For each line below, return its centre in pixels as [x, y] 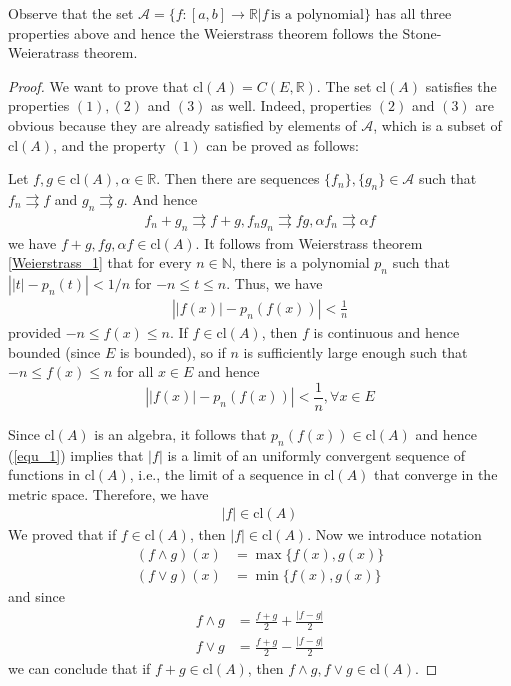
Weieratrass [44, 52]
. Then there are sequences [238, 178]
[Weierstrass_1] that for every [100, 262]
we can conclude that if [79, 668]
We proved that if [62, 534]
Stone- [422, 32]
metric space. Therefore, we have [108, 493]
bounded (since [54, 351]
